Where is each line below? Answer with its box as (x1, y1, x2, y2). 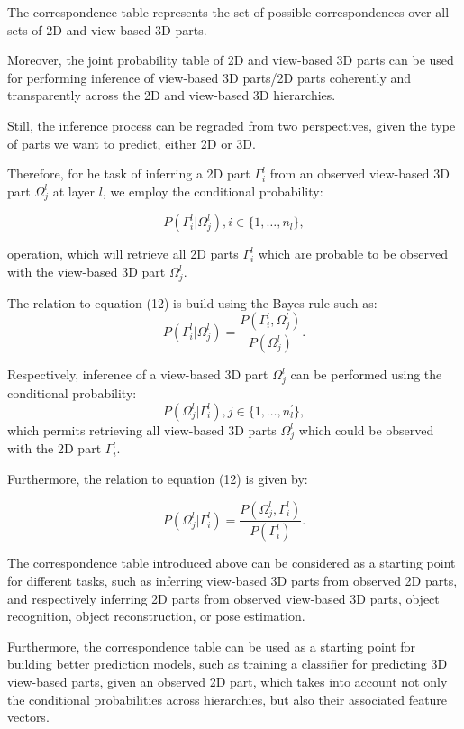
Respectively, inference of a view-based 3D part (7, 365, 268, 384)
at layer (52, 181, 96, 200)
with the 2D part (7, 439, 102, 458)
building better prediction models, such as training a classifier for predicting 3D (7, 654, 448, 673)
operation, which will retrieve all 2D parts (7, 244, 239, 263)
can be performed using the (290, 365, 442, 384)
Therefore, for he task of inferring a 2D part (7, 164, 250, 183)
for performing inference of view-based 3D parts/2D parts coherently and (7, 68, 412, 87)
